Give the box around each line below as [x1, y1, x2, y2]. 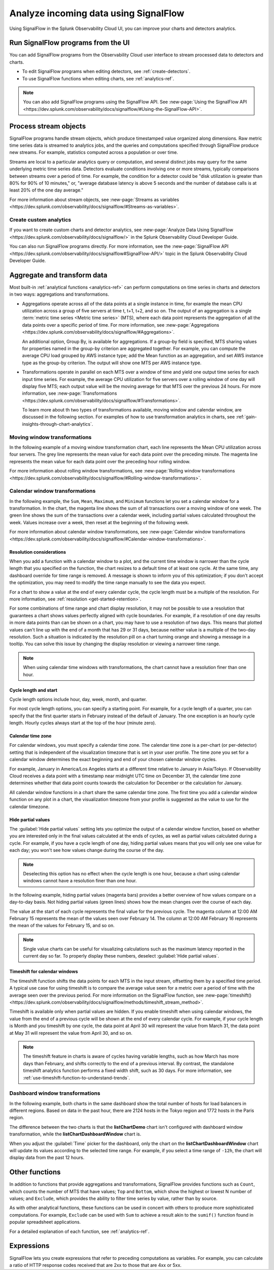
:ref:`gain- [236, 414, 257, 420]
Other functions [9, 1168, 61, 1177]
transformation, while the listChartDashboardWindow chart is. [9, 1131, 142, 1137]
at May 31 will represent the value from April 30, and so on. [9, 1030, 133, 1036]
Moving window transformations [9, 433, 92, 440]
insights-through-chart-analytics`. [22, 421, 93, 427]
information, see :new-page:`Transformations [22, 390, 117, 396]
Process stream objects [9, 122, 86, 131]
